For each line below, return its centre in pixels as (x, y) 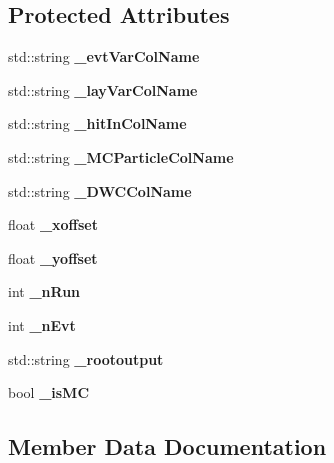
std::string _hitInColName (97, 123)
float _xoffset (53, 224)
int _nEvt (42, 324)
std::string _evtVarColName (104, 56)
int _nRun (44, 291)
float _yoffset (53, 257)
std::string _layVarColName (103, 89)
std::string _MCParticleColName (121, 156)
